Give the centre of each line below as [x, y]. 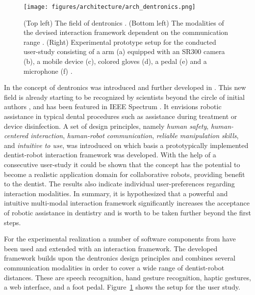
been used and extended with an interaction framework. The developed [111, 248]
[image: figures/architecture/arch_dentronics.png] [110, 7]
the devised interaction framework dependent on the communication [126, 32]
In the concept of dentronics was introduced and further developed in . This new [125, 87]
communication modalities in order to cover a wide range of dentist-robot [114, 267]
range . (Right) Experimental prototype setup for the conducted [120, 42]
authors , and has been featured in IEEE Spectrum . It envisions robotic [113, 106]
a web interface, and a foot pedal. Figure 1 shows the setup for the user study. [122, 287]
